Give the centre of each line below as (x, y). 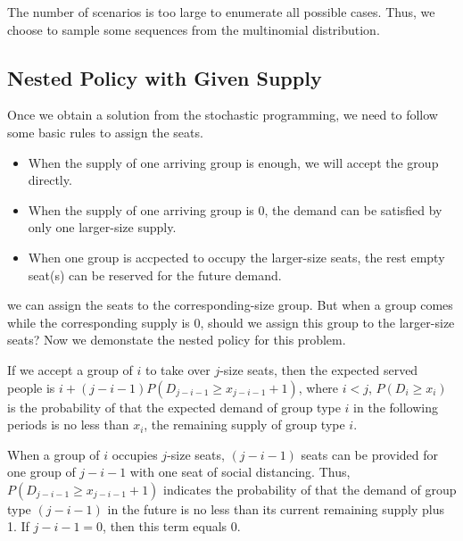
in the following (396, 407)
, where (318, 387)
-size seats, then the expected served (319, 369)
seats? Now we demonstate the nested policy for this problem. (177, 340)
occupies (135, 454)
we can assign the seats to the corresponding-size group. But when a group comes (230, 305)
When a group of (54, 454)
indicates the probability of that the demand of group (310, 489)
